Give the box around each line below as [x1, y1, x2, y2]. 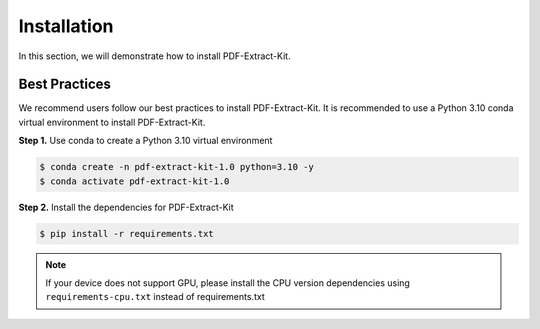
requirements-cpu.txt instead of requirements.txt [45, 291, 265, 303]
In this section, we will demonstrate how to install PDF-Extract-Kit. [18, 50, 291, 62]
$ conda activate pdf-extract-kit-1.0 [39, 175, 230, 187]
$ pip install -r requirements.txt [39, 228, 214, 239]
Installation [18, 15, 114, 37]
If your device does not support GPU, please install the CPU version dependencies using [45, 276, 410, 289]
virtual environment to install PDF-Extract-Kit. [18, 116, 206, 128]
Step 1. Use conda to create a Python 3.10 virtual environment [18, 135, 273, 147]
